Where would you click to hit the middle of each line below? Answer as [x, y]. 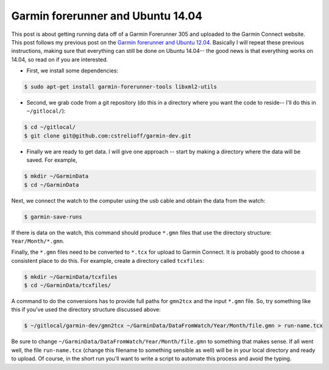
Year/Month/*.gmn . [38, 241]
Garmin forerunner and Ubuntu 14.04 [107, 16]
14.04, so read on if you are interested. [60, 59]
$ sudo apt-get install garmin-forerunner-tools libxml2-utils [121, 87]
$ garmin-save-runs [53, 217]
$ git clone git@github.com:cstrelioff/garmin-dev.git [108, 136]
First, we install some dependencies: [73, 71]
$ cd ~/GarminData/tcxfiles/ [68, 285]
